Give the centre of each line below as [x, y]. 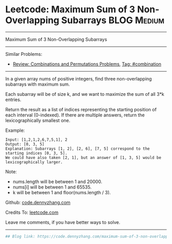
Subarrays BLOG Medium [113, 20]
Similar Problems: [24, 54]
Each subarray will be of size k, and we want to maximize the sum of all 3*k [85, 94]
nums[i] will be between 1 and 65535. [52, 187]
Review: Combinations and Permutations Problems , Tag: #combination [87, 64]
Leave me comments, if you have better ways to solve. [63, 222]
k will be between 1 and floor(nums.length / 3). [62, 192]
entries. [13, 99]
